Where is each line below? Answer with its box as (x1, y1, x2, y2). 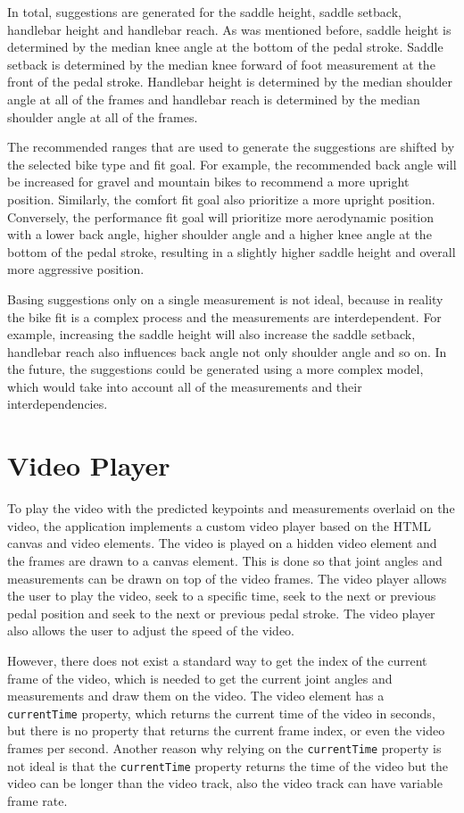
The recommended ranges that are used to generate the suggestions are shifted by (7, 137, 455, 156)
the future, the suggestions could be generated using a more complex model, (7, 360, 424, 378)
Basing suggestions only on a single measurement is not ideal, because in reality (7, 289, 443, 308)
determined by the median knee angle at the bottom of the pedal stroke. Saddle (7, 37, 443, 56)
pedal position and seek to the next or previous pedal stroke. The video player (7, 603, 435, 622)
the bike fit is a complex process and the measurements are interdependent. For (7, 307, 442, 326)
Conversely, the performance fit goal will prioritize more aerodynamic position (7, 207, 435, 226)
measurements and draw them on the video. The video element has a (7, 686, 385, 705)
